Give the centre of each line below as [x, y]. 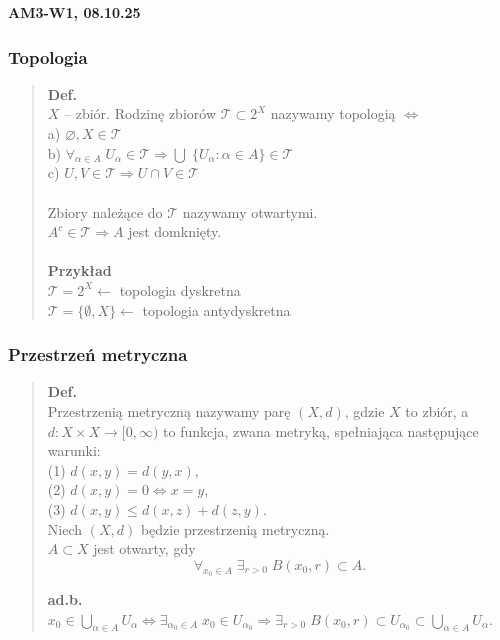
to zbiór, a [437, 410]
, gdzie [364, 410]
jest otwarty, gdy [144, 548]
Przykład [79, 270]
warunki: [74, 450]
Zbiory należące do [105, 211]
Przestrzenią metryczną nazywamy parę [169, 410]
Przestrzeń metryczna [98, 354]
